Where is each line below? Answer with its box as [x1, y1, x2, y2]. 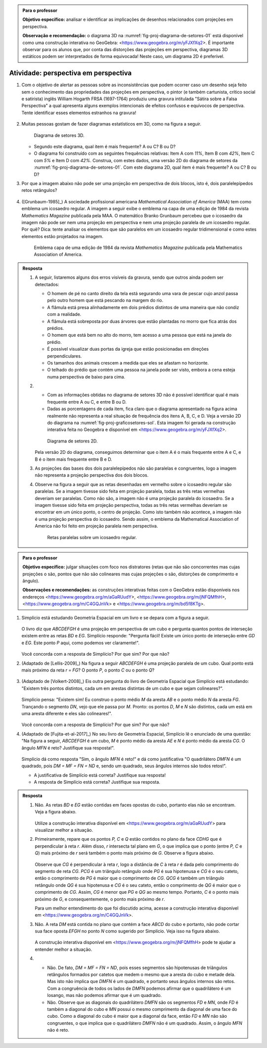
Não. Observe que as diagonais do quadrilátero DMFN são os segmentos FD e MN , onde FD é [47, 999, 239, 1005]
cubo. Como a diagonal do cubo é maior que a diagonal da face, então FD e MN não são [47, 1013, 227, 1019]
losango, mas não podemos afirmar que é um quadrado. [47, 992, 162, 998]
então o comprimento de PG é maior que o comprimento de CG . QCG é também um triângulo [35, 875, 224, 881]
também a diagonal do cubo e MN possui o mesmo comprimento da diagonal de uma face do [47, 1006, 237, 1012]
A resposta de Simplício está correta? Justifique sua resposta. [34, 779, 161, 785]
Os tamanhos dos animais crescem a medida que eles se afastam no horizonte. [47, 360, 209, 366]
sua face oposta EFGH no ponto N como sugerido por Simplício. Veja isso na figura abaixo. [35, 928, 220, 934]
